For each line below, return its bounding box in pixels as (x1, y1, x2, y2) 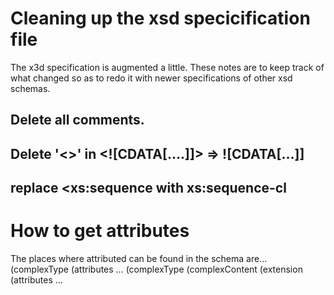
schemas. (10, 82, 51, 94)
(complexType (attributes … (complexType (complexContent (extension (10, 263, 303, 276)
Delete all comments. (10, 112, 145, 129)
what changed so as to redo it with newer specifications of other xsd (10, 72, 293, 84)
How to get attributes (10, 220, 190, 242)
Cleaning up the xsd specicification (10, 7, 311, 30)
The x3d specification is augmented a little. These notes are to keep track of (10, 61, 325, 73)
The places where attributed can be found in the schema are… (10, 253, 268, 265)
